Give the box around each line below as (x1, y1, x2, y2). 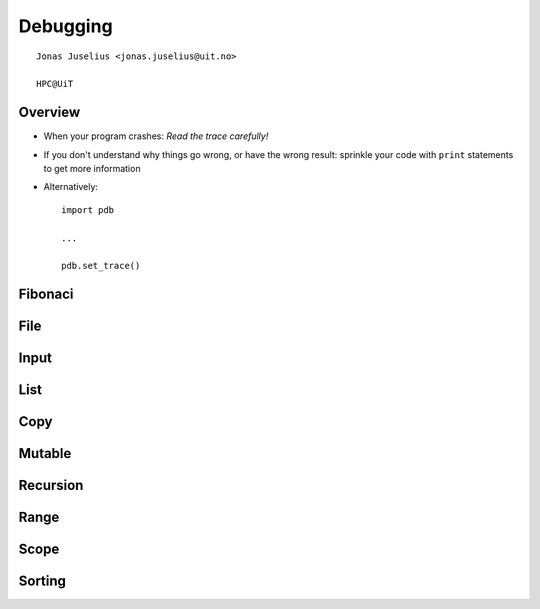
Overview (18, 104, 81, 121)
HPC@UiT (36, 78, 74, 90)
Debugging (18, 15, 114, 37)
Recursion (18, 477, 84, 494)
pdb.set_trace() (61, 260, 141, 272)
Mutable (18, 445, 72, 462)
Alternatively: (43, 181, 99, 193)
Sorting (18, 573, 67, 590)
